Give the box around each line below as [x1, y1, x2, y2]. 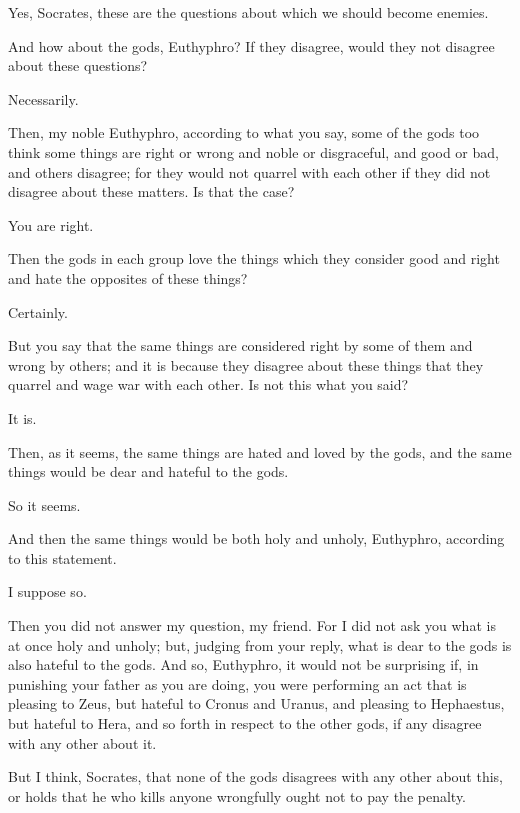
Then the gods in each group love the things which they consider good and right [8, 248, 500, 269]
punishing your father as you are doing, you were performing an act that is [8, 673, 467, 694]
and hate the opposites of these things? [8, 267, 248, 288]
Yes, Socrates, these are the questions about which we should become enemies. [8, 2, 489, 22]
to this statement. [8, 547, 117, 568]
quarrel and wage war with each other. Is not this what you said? [8, 374, 409, 395]
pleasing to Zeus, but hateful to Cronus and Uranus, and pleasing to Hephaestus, [8, 693, 505, 714]
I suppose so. [8, 581, 87, 602]
